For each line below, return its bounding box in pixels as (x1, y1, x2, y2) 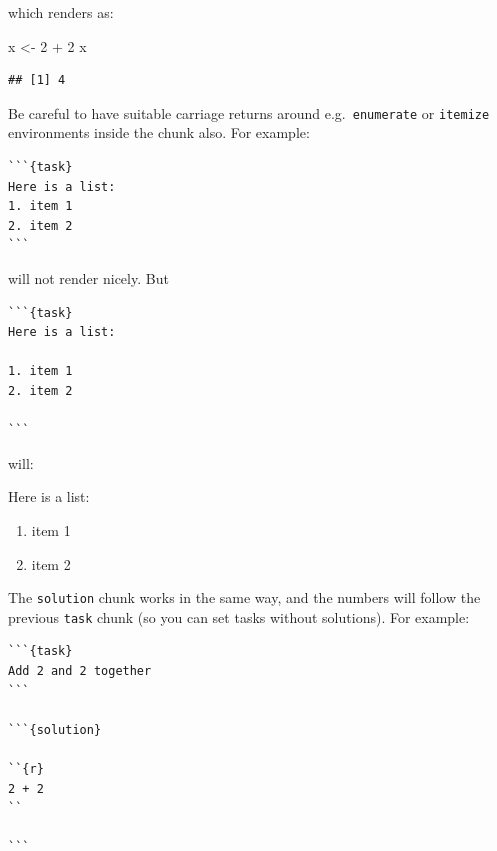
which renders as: (8, 2, 114, 22)
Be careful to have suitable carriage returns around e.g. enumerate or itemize (8, 102, 490, 123)
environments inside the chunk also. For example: (8, 122, 310, 143)
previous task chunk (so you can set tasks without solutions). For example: (8, 606, 470, 627)
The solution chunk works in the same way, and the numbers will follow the (8, 587, 481, 608)
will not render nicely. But (8, 268, 169, 288)
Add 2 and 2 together (8, 664, 152, 679)
